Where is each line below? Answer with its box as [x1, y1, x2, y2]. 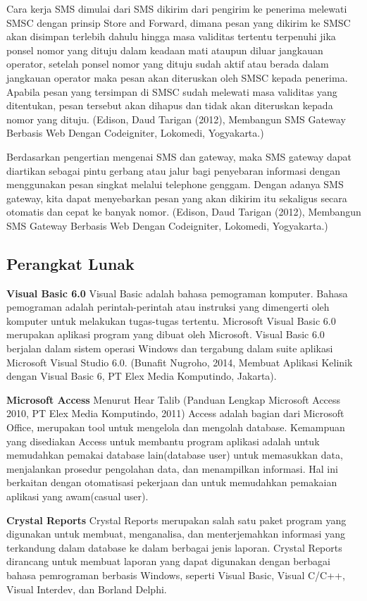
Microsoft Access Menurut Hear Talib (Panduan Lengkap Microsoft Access [6, 392, 341, 407]
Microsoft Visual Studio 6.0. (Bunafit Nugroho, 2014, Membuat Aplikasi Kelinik [6, 354, 353, 369]
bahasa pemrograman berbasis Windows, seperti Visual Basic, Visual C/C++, [6, 567, 345, 582]
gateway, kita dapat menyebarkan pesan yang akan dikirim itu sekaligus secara [6, 190, 347, 205]
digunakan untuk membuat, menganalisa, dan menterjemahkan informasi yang [6, 526, 345, 541]
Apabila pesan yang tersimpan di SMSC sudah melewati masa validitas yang [6, 84, 337, 99]
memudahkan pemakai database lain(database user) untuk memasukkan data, [6, 447, 343, 462]
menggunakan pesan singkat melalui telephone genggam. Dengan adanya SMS [6, 177, 344, 192]
